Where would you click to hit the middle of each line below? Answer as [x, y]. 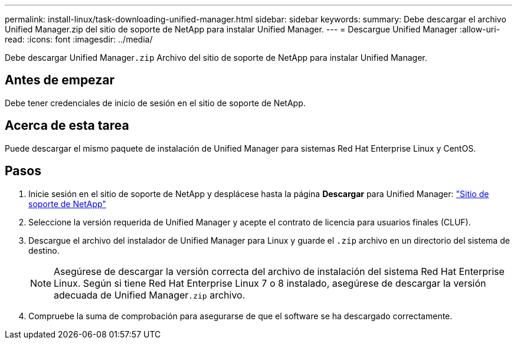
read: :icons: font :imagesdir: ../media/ [79, 39]
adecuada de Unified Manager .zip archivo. [150, 295]
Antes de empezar [60, 80]
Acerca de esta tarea [67, 126]
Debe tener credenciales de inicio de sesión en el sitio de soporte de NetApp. [155, 103]
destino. [44, 250]
